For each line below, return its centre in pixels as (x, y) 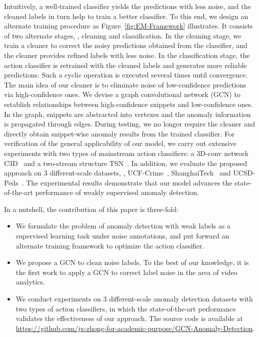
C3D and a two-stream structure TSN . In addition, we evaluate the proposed (125, 163)
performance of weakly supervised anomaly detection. (117, 192)
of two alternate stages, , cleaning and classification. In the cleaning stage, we (123, 35)
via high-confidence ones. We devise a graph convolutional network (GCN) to (122, 94)
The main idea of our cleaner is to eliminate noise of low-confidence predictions (125, 84)
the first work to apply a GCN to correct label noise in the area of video (126, 272)
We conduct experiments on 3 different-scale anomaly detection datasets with (134, 299)
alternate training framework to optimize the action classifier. (110, 245)
